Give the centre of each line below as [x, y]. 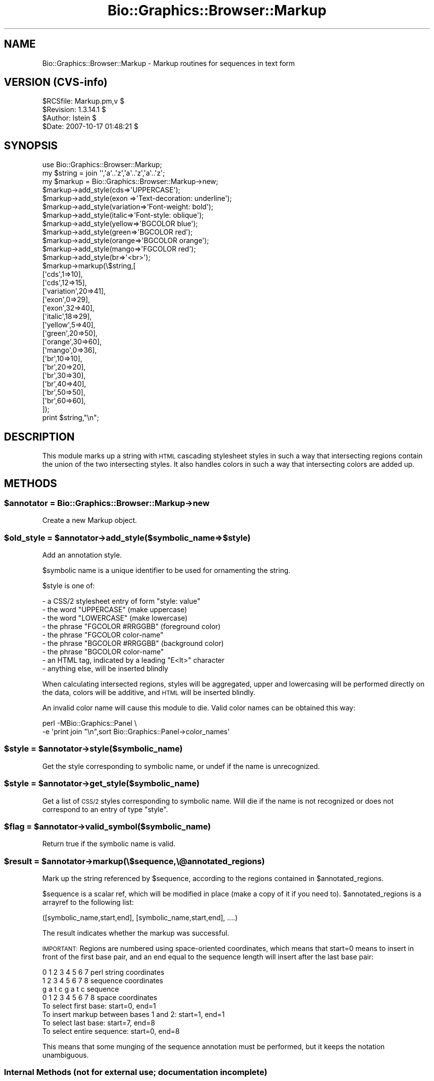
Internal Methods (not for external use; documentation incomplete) [136, 1072]
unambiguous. [65, 1055]
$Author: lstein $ [69, 118]
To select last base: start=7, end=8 [99, 1023]
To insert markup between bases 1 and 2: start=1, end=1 [134, 1015]
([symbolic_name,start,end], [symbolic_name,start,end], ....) [140, 918]
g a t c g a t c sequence [81, 989]
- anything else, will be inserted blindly [105, 669]
